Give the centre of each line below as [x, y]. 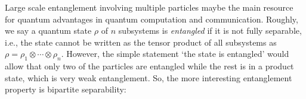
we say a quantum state [48, 31]
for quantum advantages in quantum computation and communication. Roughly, [152, 19]
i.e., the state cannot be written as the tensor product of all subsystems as [141, 42]
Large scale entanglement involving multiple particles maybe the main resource [149, 7]
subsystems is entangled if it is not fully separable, [210, 31]
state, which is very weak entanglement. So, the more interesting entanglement [149, 77]
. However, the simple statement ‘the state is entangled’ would [175, 54]
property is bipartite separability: [66, 89]
